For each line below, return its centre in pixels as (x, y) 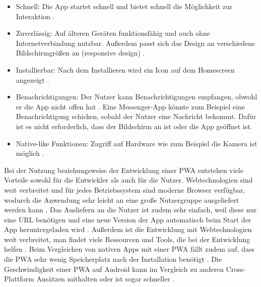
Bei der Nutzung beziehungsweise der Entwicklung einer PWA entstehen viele (124, 170)
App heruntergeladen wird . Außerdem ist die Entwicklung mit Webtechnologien (128, 229)
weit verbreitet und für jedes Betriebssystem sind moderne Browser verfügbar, (125, 189)
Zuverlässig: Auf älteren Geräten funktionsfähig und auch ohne (113, 33)
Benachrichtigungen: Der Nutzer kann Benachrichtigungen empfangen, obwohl (137, 97)
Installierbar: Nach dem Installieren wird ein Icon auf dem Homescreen (125, 69)
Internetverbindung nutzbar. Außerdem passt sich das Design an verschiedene (136, 43)
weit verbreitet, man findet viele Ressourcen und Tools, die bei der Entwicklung (127, 239)
